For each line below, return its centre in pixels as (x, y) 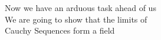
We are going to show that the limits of (76, 19)
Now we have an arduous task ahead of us (80, 8)
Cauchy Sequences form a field (60, 30)
